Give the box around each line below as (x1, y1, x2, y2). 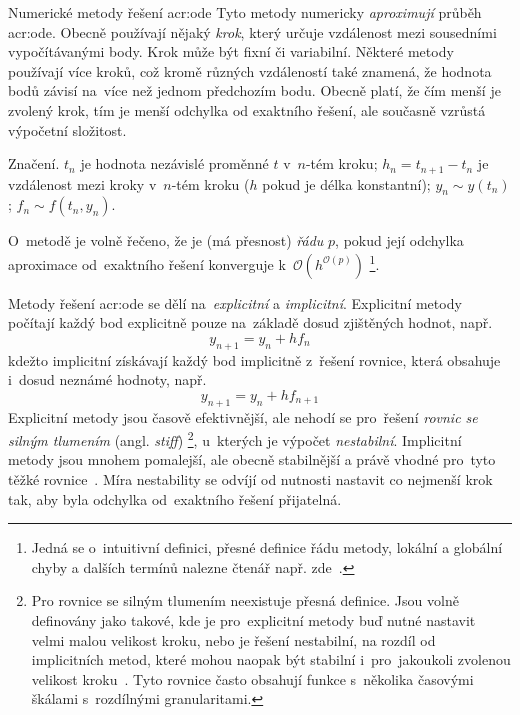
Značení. (8, 153, 60, 174)
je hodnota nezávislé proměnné (80, 153, 269, 174)
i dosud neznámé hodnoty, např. (8, 369, 207, 390)
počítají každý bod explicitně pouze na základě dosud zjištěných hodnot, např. (8, 312, 493, 333)
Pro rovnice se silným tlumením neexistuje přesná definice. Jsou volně (31, 590, 459, 611)
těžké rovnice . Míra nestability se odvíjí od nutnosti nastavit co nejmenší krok (8, 469, 493, 490)
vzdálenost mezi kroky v (8, 173, 157, 194)
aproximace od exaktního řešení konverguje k (8, 253, 286, 274)
